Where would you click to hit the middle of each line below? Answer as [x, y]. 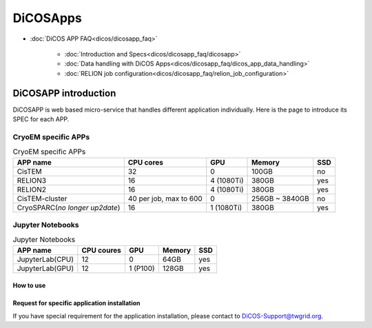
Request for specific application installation [76, 303]
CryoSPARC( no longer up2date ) [69, 207]
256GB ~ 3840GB [280, 198]
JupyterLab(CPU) [45, 259]
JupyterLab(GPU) [45, 268]
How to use [29, 285]
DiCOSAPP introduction [64, 93]
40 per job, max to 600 [165, 198]
